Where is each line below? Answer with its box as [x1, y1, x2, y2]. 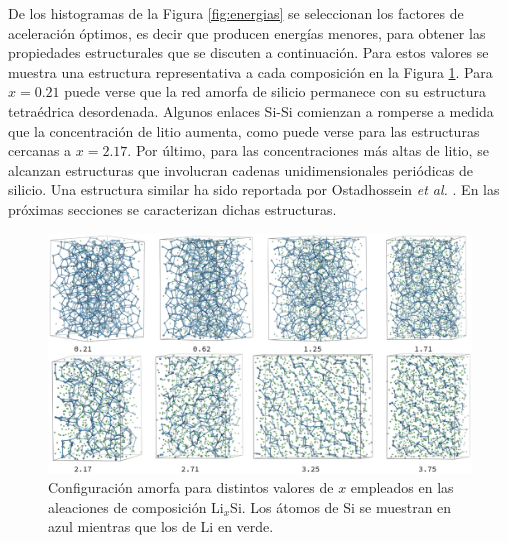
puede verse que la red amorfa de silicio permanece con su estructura [64, 81, 486, 102]
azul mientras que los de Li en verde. [48, 516, 274, 537]
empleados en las [350, 477, 454, 498]
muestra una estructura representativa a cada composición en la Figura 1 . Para [8, 61, 493, 82]
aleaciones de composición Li [48, 496, 224, 517]
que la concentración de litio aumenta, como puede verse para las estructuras [8, 120, 480, 141]
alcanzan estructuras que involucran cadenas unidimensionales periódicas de [8, 159, 473, 180]
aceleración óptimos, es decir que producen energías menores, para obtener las [8, 22, 486, 43]
